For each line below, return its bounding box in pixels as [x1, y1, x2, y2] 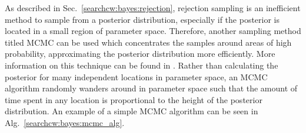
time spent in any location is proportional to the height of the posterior [5, 93, 262, 105]
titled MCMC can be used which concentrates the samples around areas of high [5, 36, 292, 48]
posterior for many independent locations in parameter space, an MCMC [5, 70, 268, 83]
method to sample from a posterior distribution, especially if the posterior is [5, 13, 280, 25]
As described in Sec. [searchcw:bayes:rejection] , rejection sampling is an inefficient [5, 2, 301, 13]
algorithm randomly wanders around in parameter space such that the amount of [5, 82, 298, 94]
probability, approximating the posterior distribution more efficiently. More [5, 47, 275, 60]
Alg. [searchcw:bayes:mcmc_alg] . [5, 116, 125, 128]
